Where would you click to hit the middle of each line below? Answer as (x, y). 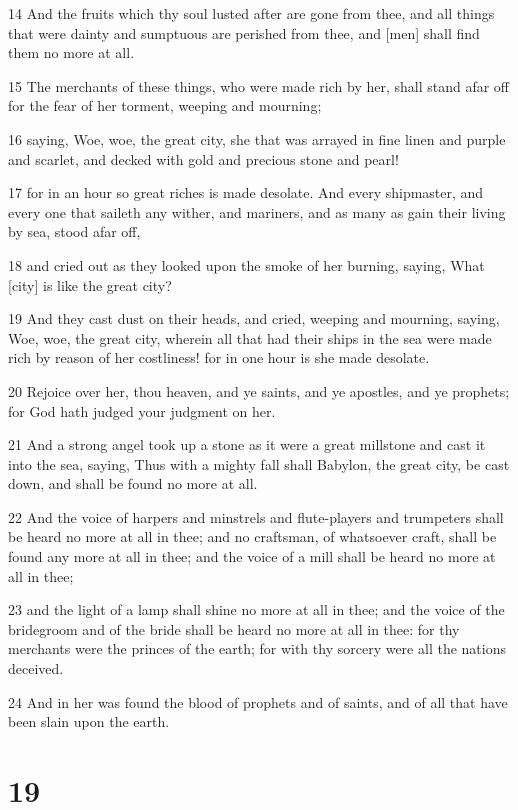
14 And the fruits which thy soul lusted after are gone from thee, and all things (251, 13)
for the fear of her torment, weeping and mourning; (165, 105)
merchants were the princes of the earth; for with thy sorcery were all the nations (257, 648)
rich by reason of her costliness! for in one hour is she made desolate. (219, 357)
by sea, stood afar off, (74, 231)
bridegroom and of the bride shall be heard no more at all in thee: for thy (234, 628)
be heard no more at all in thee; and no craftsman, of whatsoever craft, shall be (252, 536)
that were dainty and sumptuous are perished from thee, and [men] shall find (244, 32)
